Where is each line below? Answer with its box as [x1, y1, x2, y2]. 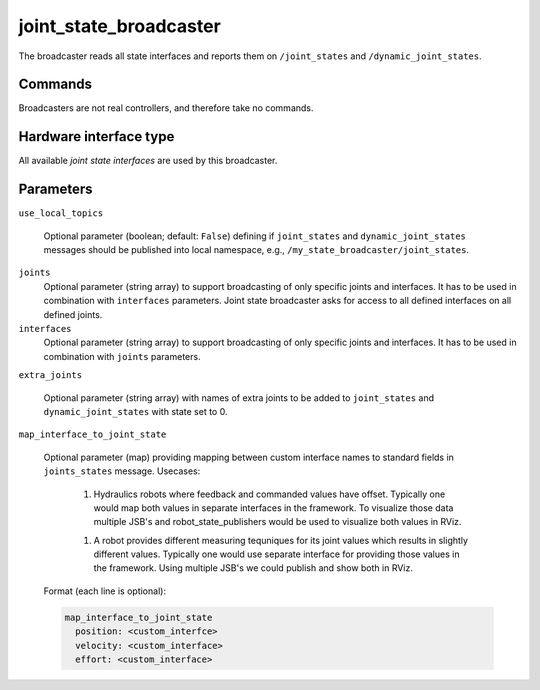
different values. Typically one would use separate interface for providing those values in [93, 548, 460, 560]
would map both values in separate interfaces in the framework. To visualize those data [93, 501, 454, 514]
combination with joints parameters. [43, 350, 201, 362]
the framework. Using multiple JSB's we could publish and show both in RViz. [93, 562, 414, 574]
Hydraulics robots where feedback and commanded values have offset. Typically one [93, 488, 446, 500]
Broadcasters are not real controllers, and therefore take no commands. [18, 102, 314, 114]
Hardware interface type [18, 128, 175, 145]
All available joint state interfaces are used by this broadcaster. [18, 155, 278, 167]
